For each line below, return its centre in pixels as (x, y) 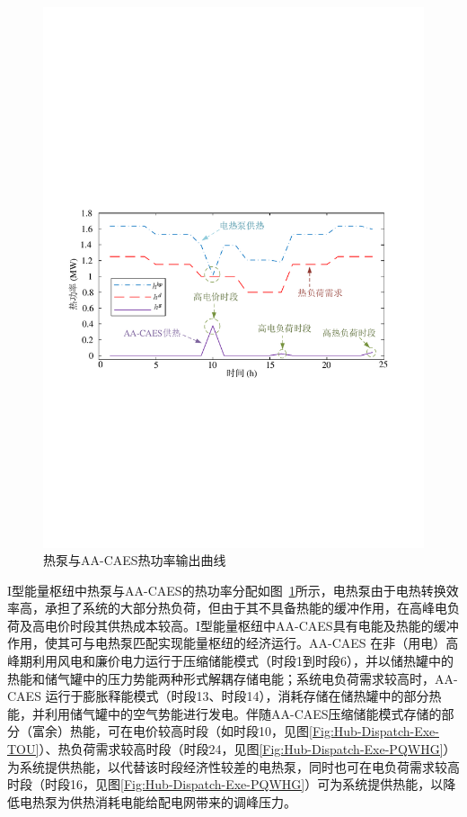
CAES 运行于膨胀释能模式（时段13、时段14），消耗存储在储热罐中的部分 (218, 696)
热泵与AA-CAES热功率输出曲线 (135, 560)
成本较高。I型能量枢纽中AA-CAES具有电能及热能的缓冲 (295, 625)
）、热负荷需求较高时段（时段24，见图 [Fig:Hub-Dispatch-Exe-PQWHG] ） (247, 749)
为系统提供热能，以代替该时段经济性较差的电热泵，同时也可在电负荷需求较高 (233, 766)
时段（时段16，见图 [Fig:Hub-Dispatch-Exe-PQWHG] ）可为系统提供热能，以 (225, 784)
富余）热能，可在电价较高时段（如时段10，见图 (170, 731)
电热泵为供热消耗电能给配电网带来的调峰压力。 (158, 801)
